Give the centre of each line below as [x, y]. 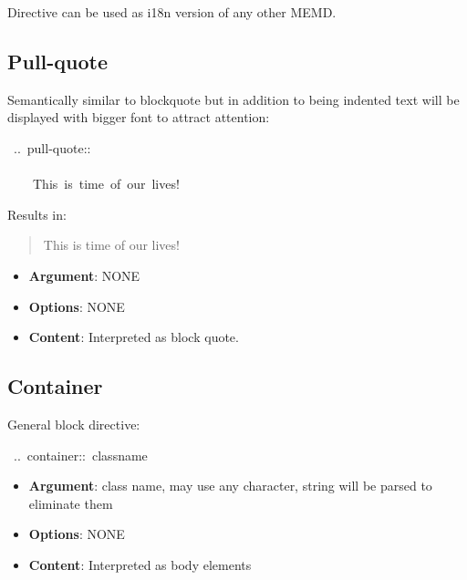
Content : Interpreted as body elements [140, 564]
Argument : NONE [84, 275]
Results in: [37, 214]
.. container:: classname [80, 455]
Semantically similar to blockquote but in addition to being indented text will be [233, 99]
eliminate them [71, 503]
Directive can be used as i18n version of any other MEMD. [172, 12]
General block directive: [74, 424]
